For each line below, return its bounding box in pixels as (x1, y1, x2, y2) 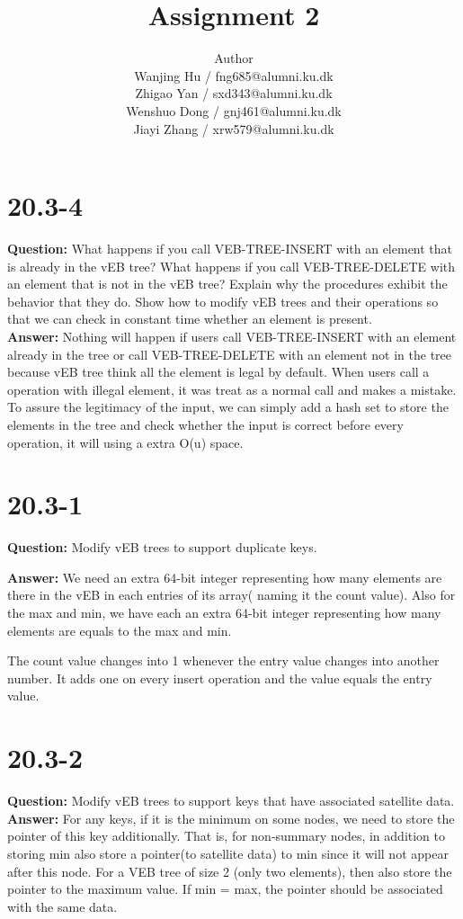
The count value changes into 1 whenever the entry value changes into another (7, 651, 440, 670)
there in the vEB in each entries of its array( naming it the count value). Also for (7, 585, 456, 604)
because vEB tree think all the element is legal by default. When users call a (7, 362, 430, 381)
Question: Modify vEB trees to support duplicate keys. (7, 538, 317, 557)
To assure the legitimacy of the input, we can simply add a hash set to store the (7, 397, 449, 416)
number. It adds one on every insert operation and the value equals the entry (7, 668, 432, 687)
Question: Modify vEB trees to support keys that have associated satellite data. (7, 791, 455, 810)
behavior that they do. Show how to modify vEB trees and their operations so (7, 291, 439, 310)
